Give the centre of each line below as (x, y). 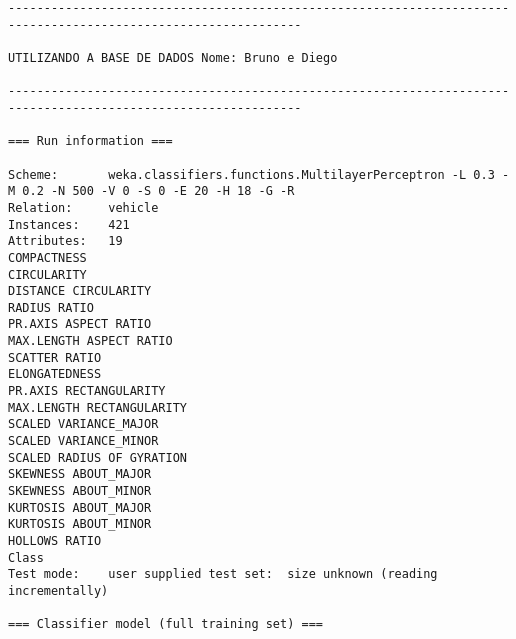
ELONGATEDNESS (55, 374)
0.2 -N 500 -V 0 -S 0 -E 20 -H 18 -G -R (158, 191)
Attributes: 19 (65, 241)
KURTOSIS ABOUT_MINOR (80, 524)
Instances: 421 (69, 224)
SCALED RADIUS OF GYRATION (97, 457)
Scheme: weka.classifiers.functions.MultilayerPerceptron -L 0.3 (251, 174)
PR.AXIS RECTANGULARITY (87, 391)
